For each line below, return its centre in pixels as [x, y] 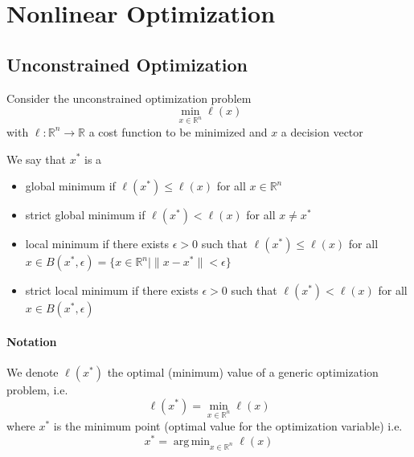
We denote [33, 371]
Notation [32, 341]
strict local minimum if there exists [112, 290]
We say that [36, 159]
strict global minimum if [85, 215]
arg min [191, 441]
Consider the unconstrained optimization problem [129, 98]
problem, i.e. [37, 389]
